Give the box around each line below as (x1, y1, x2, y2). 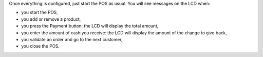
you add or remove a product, (21, 16, 81, 22)
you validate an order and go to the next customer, (21, 36, 123, 42)
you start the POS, (21, 10, 58, 15)
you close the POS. (21, 43, 60, 49)
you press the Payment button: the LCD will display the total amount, (21, 23, 159, 29)
